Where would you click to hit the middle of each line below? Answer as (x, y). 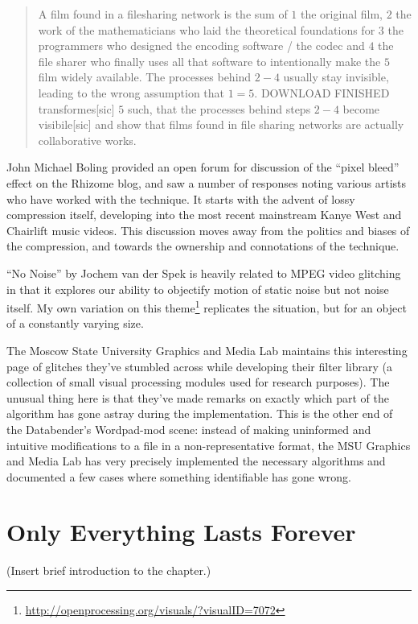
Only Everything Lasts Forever (181, 532)
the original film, (342, 14)
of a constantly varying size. (75, 323)
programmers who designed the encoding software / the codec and (201, 45)
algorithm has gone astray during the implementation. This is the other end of (200, 413)
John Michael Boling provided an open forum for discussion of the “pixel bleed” (203, 167)
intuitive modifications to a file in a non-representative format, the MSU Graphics (209, 445)
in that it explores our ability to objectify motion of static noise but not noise (198, 289)
